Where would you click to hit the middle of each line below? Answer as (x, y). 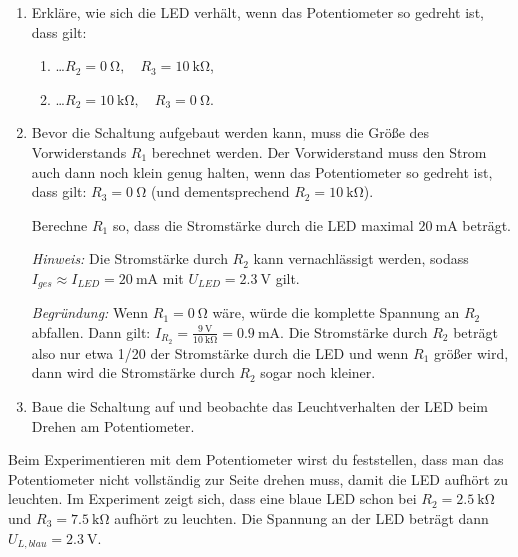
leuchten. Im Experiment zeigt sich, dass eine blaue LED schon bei (212, 498)
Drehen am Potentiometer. (113, 425)
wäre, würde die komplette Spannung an (336, 312)
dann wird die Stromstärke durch (133, 372)
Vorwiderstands (79, 151)
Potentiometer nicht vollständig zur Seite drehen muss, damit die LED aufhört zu (258, 478)
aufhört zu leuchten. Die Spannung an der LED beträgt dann (301, 518)
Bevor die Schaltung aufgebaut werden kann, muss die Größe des (230, 132)
